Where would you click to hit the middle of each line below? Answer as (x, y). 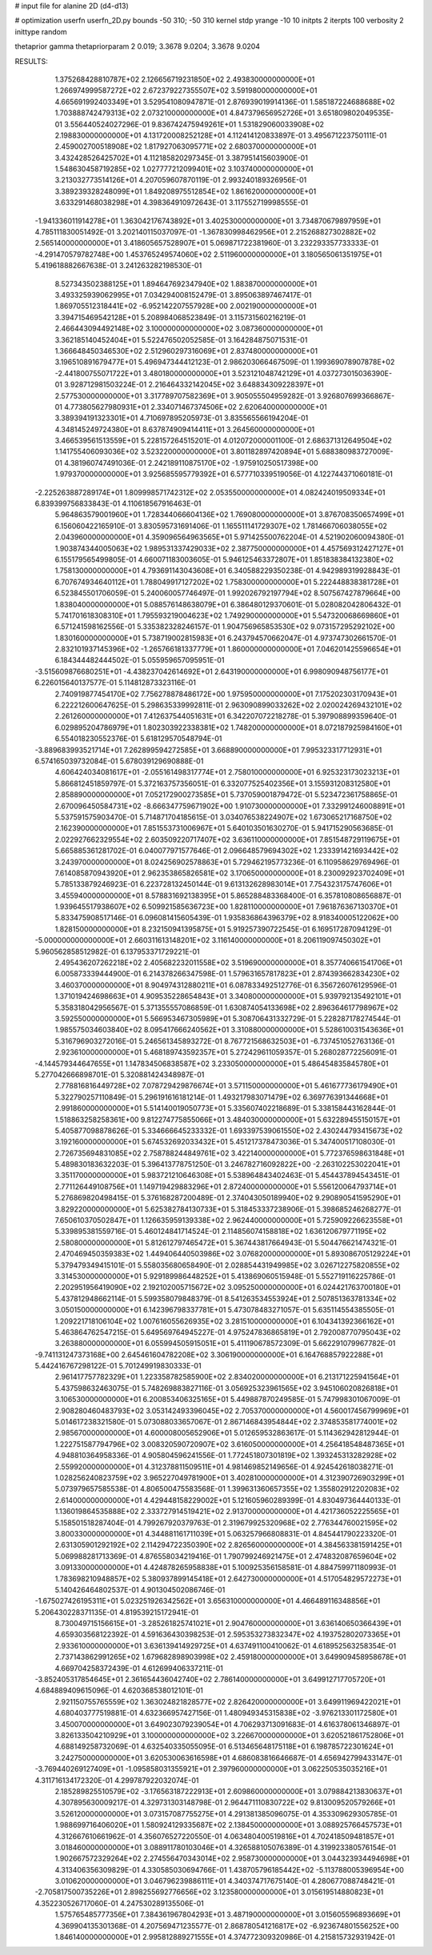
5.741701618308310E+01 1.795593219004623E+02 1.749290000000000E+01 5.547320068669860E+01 (227, 615)
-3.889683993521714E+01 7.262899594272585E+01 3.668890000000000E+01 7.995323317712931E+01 (208, 750)
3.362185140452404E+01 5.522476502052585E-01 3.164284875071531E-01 (181, 339)
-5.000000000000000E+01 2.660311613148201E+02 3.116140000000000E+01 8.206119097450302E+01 (208, 940)
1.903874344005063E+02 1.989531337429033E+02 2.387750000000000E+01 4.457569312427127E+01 (229, 548)
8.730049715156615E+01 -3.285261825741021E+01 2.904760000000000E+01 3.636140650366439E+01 (228, 1624)
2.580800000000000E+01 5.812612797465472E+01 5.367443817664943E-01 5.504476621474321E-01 (226, 1242)
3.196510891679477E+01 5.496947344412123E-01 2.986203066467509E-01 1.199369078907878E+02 (225, 362)
